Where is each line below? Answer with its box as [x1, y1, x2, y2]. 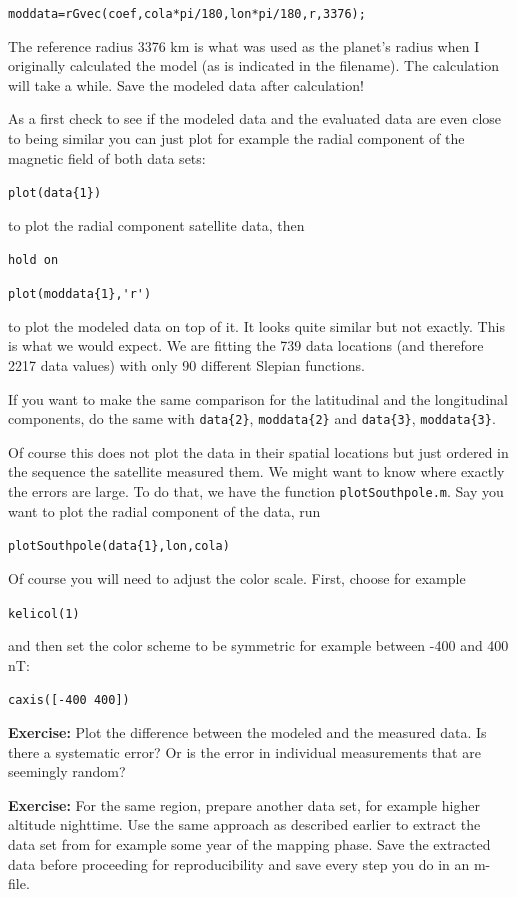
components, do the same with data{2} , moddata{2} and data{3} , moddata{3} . [8, 408, 496, 429]
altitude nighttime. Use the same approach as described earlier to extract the [8, 814, 481, 835]
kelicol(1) [8, 606, 80, 621]
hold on [8, 253, 59, 268]
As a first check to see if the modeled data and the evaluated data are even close [8, 108, 502, 129]
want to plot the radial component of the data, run [8, 500, 321, 521]
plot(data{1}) [8, 186, 102, 201]
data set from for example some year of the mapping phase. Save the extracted [8, 833, 491, 854]
